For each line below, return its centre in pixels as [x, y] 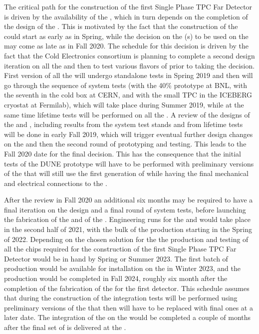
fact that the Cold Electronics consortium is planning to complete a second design [129, 55]
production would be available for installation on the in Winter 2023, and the [122, 268]
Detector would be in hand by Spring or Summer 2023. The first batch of [116, 258]
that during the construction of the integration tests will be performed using [121, 298]
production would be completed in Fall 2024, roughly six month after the [116, 278]
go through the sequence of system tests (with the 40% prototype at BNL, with [126, 85]
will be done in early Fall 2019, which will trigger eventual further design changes [129, 134]
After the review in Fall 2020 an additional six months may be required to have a [129, 200]
